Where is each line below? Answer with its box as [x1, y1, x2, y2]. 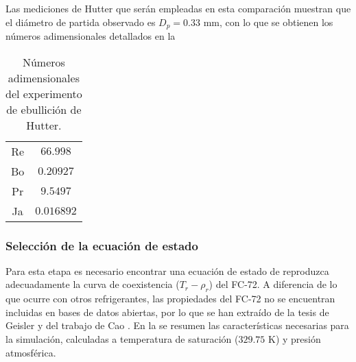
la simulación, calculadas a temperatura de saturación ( [5, 332, 239, 346]
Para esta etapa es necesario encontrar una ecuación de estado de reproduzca [5, 263, 329, 278]
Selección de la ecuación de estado [5, 237, 198, 254]
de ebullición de [6, 101, 82, 117]
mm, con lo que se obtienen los [203, 14, 333, 29]
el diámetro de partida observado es [5, 14, 156, 29]
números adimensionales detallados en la [5, 29, 176, 43]
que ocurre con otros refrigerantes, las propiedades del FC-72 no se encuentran [5, 291, 335, 306]
